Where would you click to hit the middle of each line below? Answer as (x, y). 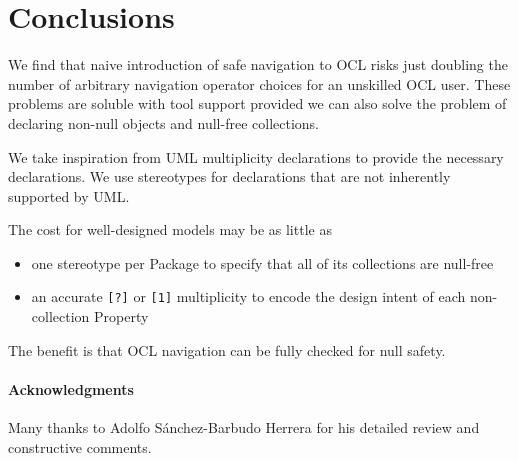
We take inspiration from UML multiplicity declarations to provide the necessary (256, 156)
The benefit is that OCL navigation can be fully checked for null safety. (227, 349)
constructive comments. (80, 446)
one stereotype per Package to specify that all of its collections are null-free (262, 262)
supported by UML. (69, 195)
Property (121, 316)
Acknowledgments (71, 388)
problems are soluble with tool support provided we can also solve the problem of (257, 103)
